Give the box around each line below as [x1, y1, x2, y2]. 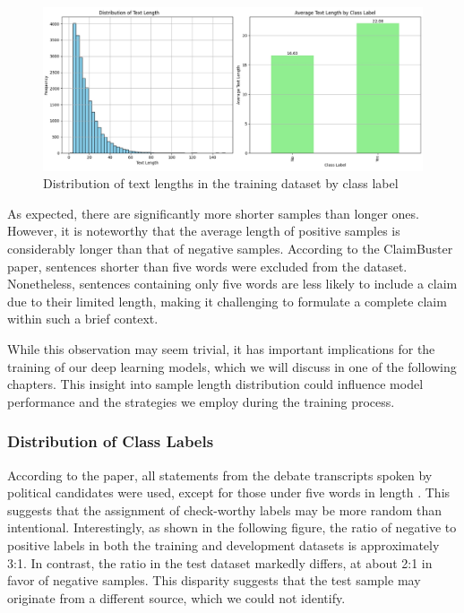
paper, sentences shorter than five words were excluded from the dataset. [7, 256, 408, 275]
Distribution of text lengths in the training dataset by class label [43, 174, 399, 193]
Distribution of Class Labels [7, 430, 214, 453]
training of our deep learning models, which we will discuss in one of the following [7, 357, 457, 376]
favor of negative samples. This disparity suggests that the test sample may [7, 571, 421, 590]
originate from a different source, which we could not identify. [7, 588, 346, 607]
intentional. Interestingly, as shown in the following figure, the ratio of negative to [7, 518, 457, 537]
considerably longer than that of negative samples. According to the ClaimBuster [7, 238, 453, 257]
